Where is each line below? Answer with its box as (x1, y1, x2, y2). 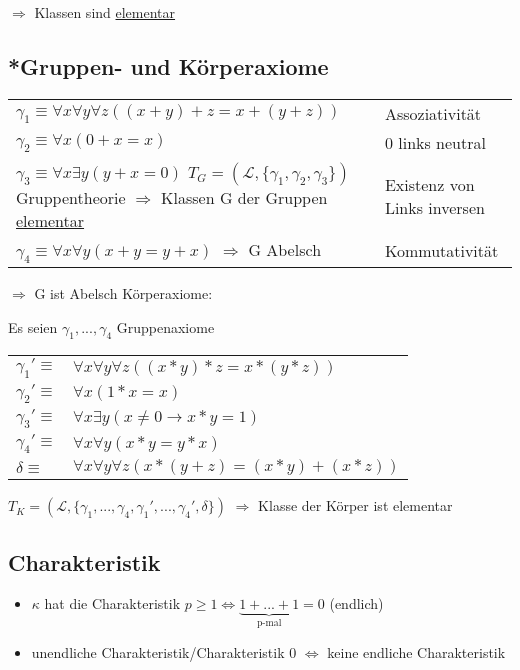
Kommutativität (384, 238, 499, 262)
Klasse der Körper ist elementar (258, 495, 453, 516)
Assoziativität (384, 101, 482, 125)
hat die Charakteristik (44, 593, 181, 614)
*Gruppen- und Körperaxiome (8, 50, 329, 81)
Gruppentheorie (16, 185, 126, 209)
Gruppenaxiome (116, 316, 215, 337)
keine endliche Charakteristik (327, 641, 506, 662)
